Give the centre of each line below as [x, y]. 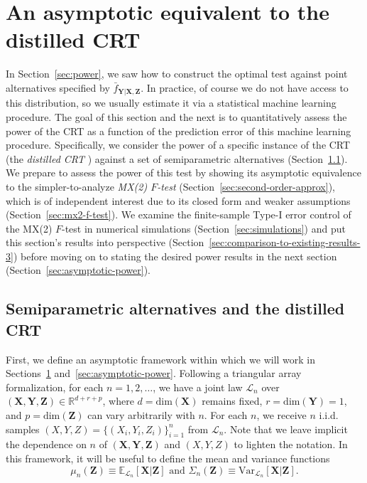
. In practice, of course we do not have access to [245, 87]
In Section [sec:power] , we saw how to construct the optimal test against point [177, 74]
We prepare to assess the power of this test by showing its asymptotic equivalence [183, 172]
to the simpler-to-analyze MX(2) [77, 186]
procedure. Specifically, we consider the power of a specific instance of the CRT [178, 145]
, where [118, 401]
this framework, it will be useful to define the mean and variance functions [168, 458]
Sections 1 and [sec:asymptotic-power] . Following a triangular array [154, 373]
